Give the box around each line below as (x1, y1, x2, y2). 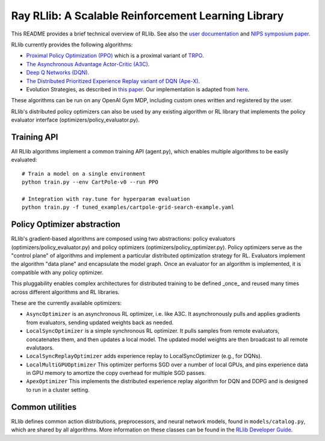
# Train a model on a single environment (22, 170, 146, 177)
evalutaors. (26, 344, 54, 351)
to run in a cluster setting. (26, 386, 90, 393)
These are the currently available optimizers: (11, 299, 122, 306)
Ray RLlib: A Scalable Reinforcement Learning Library (11, 9, 284, 22)
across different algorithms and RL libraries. (11, 288, 120, 295)
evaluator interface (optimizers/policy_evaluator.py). (11, 116, 140, 123)
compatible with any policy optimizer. (11, 268, 104, 276)
